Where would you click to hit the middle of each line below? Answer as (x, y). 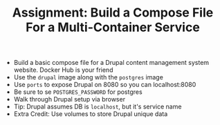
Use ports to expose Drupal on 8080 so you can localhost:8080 (105, 85)
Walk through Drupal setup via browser (70, 99)
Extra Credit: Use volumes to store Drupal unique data (91, 114)
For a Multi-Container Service (113, 27)
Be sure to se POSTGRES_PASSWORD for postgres (78, 92)
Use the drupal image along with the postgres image (89, 77)
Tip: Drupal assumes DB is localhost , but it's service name (98, 107)
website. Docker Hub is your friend (63, 70)
